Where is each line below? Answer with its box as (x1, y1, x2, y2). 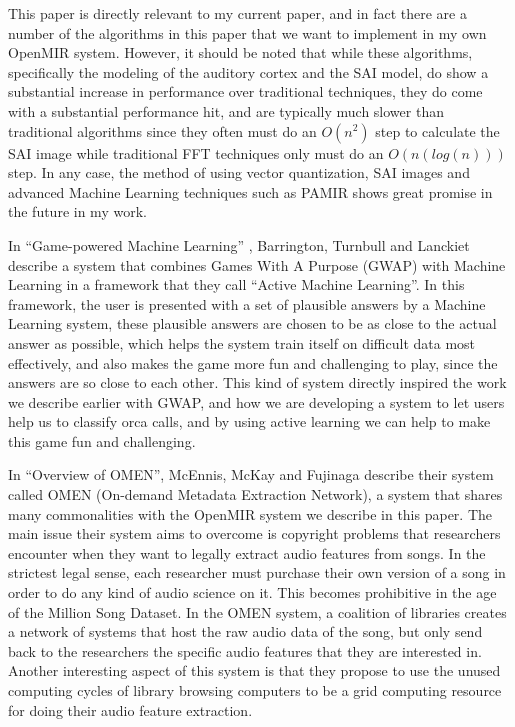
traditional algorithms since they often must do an (8, 120, 317, 141)
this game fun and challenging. (8, 430, 196, 451)
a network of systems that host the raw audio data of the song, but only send (8, 621, 483, 642)
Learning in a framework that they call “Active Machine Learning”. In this (8, 274, 465, 295)
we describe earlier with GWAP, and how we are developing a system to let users (8, 391, 505, 412)
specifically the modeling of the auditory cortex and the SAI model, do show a (8, 61, 489, 82)
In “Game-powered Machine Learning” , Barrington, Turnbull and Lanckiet (8, 234, 470, 255)
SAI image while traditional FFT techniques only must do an (8, 142, 384, 163)
